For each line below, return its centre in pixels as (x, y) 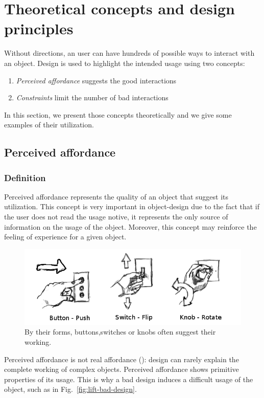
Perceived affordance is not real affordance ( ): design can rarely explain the (122, 359)
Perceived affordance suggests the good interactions (96, 80)
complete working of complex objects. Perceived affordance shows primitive (122, 369)
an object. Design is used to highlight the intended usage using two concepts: (125, 63)
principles (39, 28)
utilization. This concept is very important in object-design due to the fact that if (132, 206)
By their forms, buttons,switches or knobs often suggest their (120, 332)
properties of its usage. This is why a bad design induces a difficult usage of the (129, 379)
